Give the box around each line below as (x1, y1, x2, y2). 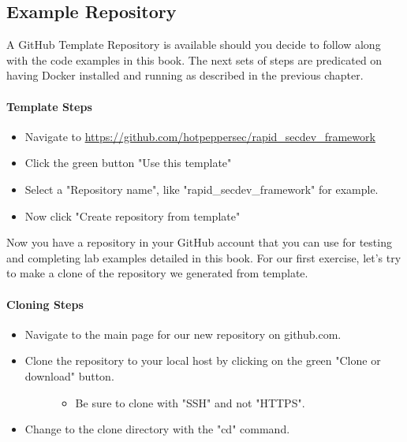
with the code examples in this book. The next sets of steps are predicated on (6, 51, 383, 68)
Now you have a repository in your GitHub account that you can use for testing (6, 234, 392, 251)
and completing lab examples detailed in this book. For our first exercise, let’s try (6, 249, 401, 266)
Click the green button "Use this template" (24, 154, 232, 171)
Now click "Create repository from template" (24, 207, 241, 224)
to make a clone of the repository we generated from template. (6, 265, 308, 281)
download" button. (24, 367, 114, 384)
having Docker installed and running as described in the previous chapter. (6, 67, 364, 84)
